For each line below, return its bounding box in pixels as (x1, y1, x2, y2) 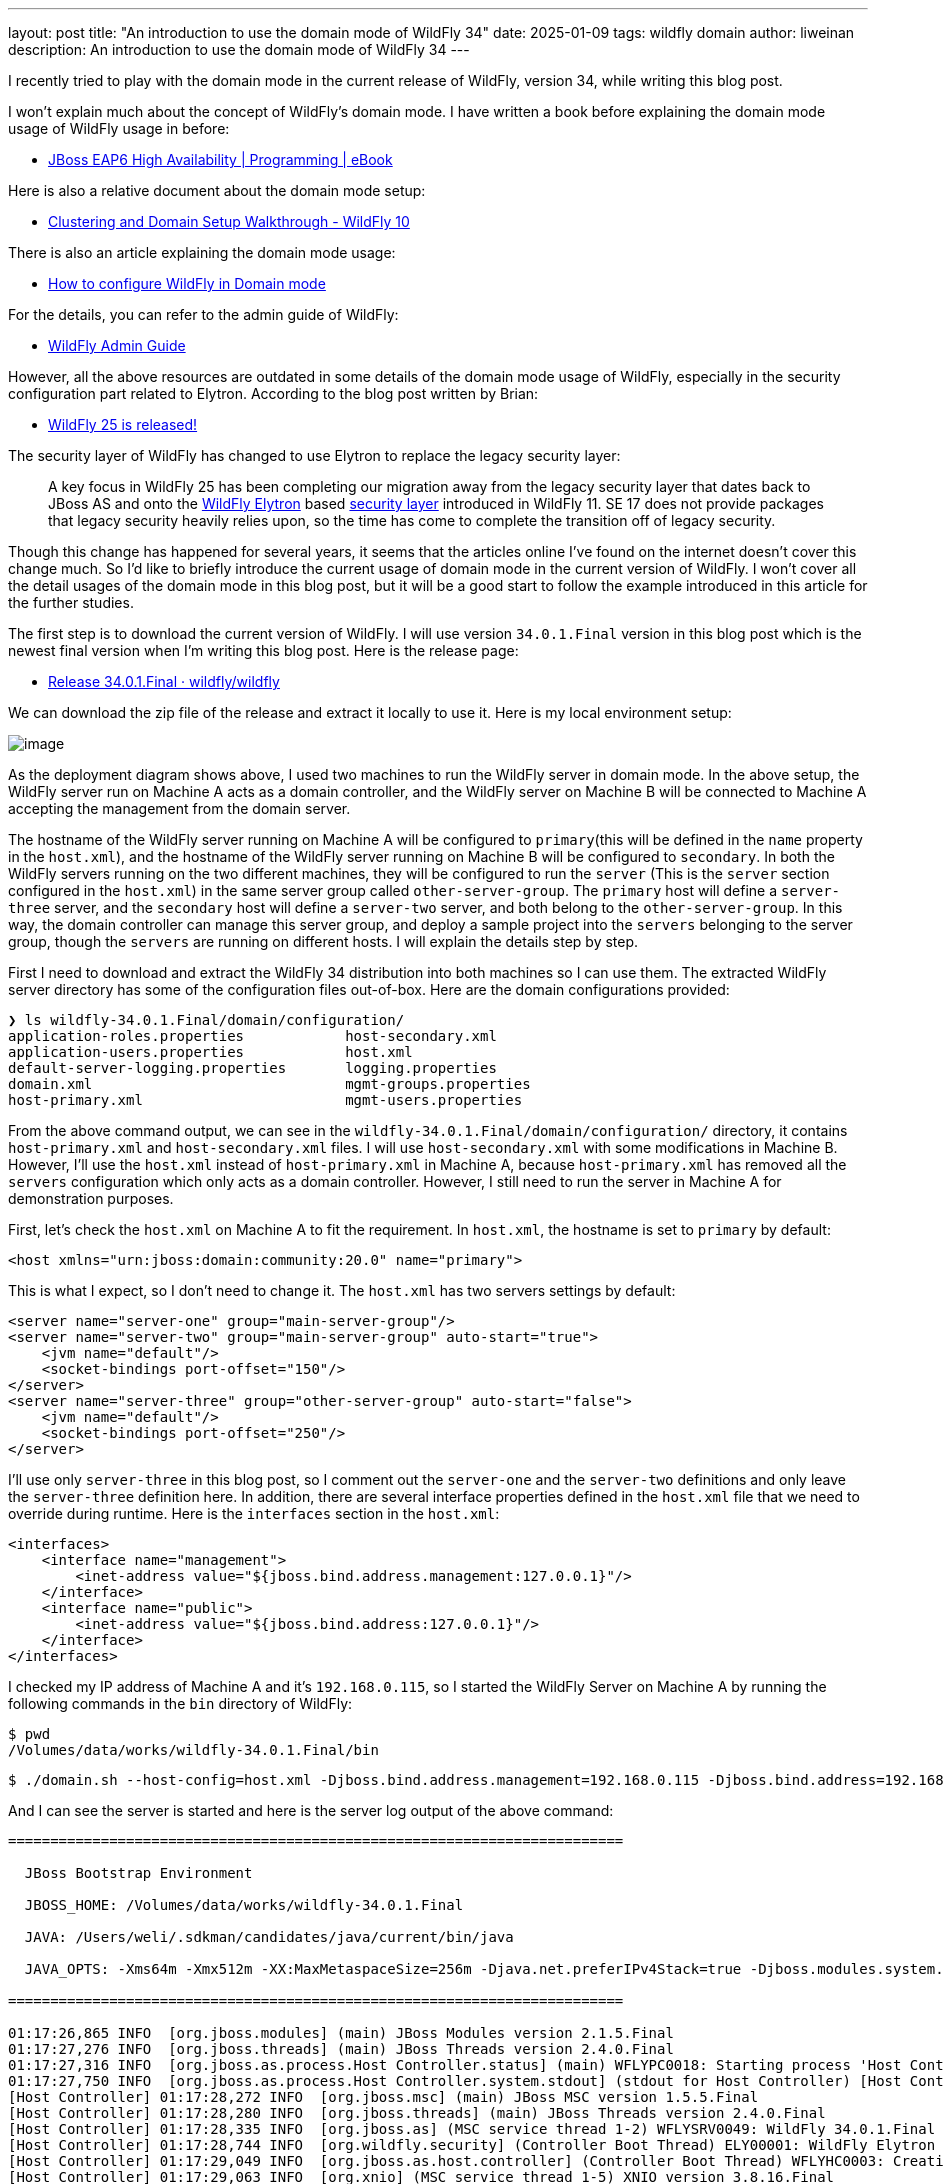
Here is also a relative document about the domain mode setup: (8, 182, 426, 199)
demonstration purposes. (8, 1190, 174, 1207)
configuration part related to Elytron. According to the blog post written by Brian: (8, 385, 539, 402)
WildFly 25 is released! (48, 416, 198, 433)
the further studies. (8, 594, 134, 611)
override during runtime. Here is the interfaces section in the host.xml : (8, 1505, 500, 1522)
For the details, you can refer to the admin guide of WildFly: (8, 306, 399, 323)
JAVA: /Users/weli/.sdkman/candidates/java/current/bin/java (24, 1929, 514, 1945)
